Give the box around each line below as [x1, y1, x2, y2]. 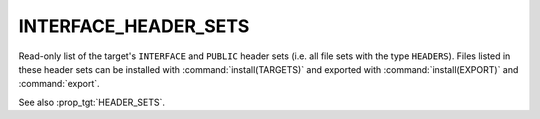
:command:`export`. [18, 78, 100, 90]
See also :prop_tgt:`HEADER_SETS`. [18, 96, 165, 108]
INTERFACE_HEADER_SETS [18, 15, 250, 37]
